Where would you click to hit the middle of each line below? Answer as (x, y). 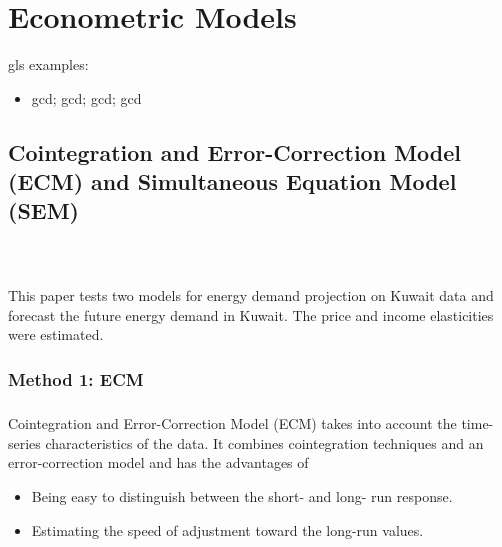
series (24, 442)
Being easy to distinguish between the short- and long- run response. (242, 496)
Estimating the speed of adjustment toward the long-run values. (227, 529)
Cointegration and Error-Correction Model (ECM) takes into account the (232, 423)
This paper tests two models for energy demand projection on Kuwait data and (251, 295)
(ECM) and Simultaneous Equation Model (232, 181)
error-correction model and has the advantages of (158, 462)
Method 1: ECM (76, 378)
